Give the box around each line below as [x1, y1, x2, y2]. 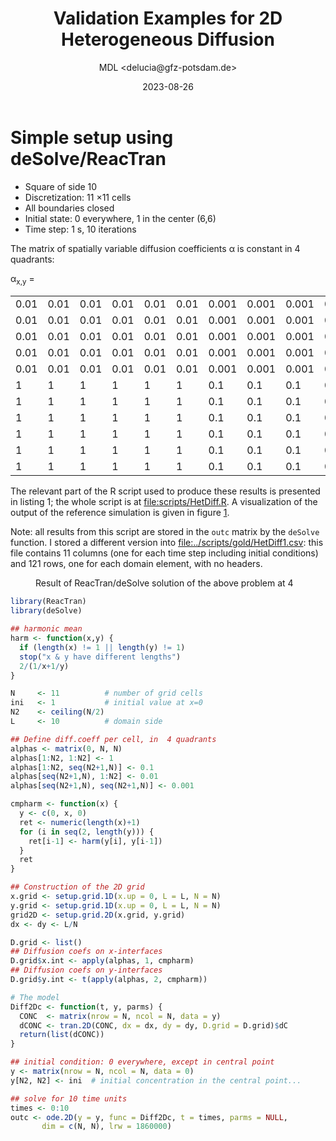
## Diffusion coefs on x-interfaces [10, 947, 163, 957]
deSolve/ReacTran [10, 147, 167, 170]
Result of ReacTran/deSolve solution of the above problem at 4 [35, 577, 294, 589]
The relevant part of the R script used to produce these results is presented [10, 485, 321, 497]
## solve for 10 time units [10, 1093, 128, 1104]
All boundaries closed [24, 202, 115, 214]
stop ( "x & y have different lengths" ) [19, 652, 182, 662]
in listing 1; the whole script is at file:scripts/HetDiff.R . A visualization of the [10, 496, 318, 508]
